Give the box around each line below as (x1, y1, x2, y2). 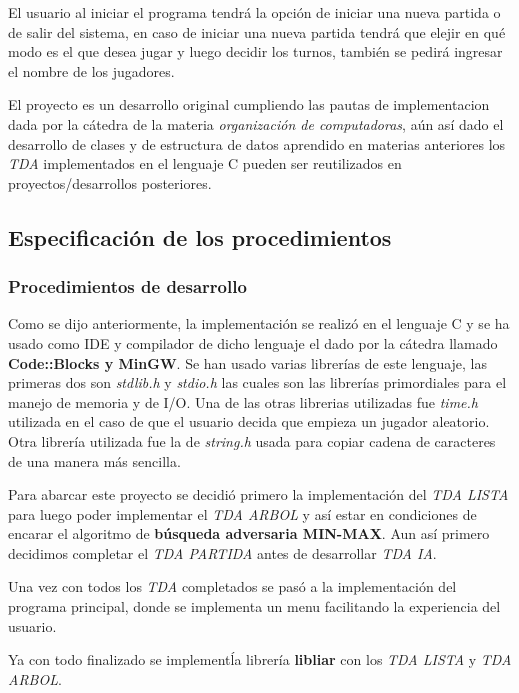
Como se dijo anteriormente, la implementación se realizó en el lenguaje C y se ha (8, 313, 510, 334)
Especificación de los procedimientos (8, 221, 392, 252)
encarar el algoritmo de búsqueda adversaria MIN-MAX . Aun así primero (8, 523, 490, 544)
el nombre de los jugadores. (8, 60, 175, 81)
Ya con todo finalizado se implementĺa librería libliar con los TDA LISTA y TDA (8, 649, 512, 670)
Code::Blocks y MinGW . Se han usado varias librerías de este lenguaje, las (8, 352, 488, 373)
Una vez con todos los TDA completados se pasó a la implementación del (8, 576, 457, 597)
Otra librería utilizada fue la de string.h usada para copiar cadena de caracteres (8, 430, 496, 451)
